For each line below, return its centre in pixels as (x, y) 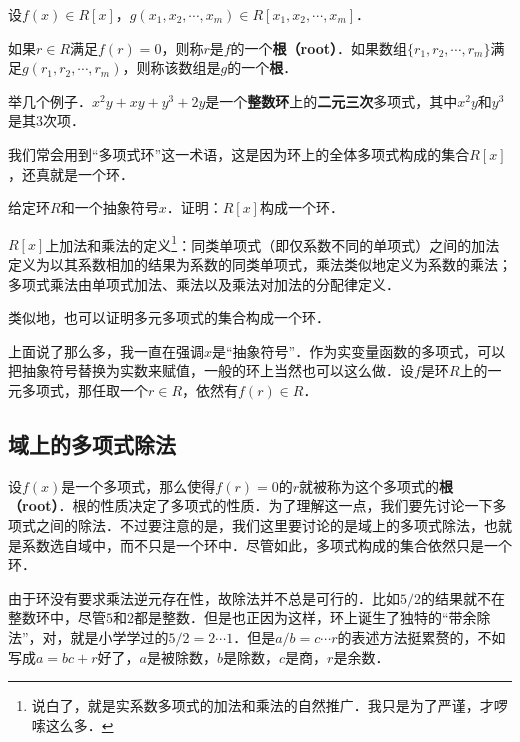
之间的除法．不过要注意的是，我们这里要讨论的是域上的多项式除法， (259, 524)
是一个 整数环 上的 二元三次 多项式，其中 (331, 100)
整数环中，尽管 (57, 617)
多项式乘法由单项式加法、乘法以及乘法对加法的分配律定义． (204, 283)
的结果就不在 (463, 597)
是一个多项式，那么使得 (138, 485)
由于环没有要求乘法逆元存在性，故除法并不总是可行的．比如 (204, 597)
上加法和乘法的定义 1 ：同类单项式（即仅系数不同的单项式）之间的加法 (272, 243)
